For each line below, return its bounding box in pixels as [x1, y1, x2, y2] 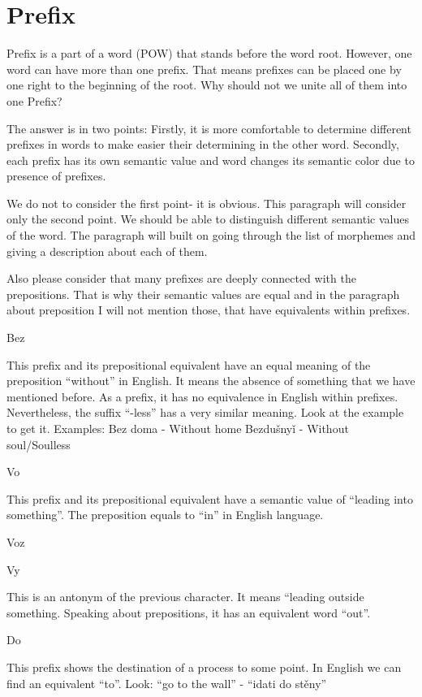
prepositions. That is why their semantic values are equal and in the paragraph [6, 285, 400, 302]
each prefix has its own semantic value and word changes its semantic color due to [6, 151, 415, 168]
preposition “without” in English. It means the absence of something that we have [6, 372, 416, 389]
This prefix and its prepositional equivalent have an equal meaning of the [6, 356, 371, 373]
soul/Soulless [6, 435, 71, 452]
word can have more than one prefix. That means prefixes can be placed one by [6, 60, 402, 77]
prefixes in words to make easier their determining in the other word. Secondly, [6, 136, 399, 153]
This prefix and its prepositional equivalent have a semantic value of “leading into [6, 490, 413, 507]
